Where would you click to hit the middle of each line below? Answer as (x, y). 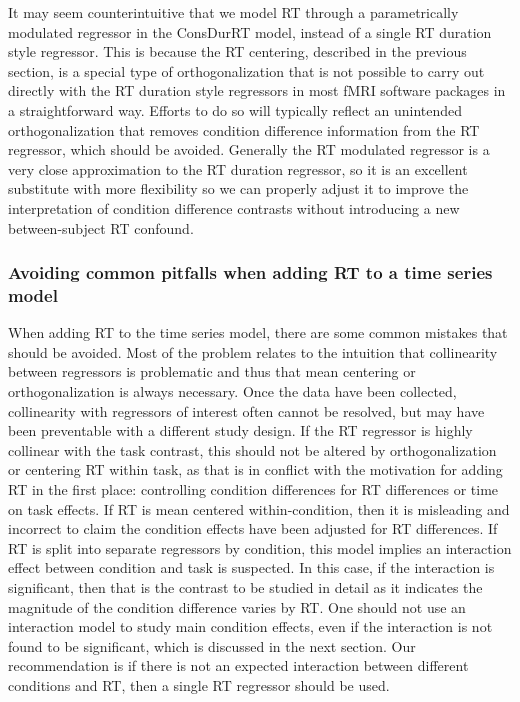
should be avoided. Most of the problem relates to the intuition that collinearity (253, 351)
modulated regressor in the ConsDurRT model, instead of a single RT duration (250, 31)
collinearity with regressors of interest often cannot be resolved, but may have (246, 410)
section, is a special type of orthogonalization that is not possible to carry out (246, 70)
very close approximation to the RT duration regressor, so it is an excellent (238, 168)
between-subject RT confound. (101, 227)
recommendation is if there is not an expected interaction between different (238, 665)
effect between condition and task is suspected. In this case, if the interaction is (251, 567)
